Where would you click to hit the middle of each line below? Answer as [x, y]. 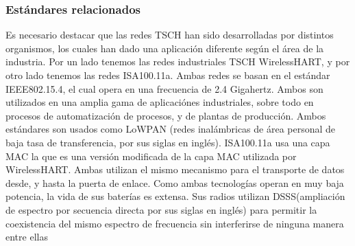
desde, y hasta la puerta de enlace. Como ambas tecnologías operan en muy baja [175, 182]
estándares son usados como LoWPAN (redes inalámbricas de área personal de [171, 129]
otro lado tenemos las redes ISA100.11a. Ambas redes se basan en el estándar [168, 75]
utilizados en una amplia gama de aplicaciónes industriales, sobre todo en [160, 102]
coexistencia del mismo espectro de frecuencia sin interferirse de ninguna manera [175, 223]
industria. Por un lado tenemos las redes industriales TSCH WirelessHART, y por [178, 61]
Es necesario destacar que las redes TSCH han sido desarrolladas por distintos [170, 35]
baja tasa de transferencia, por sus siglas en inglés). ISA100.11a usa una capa [168, 142]
